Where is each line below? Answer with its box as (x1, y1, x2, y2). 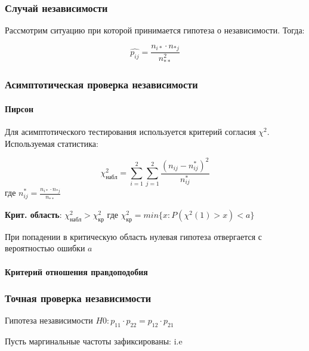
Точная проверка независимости (5, 291, 152, 306)
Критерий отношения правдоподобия (5, 265, 148, 278)
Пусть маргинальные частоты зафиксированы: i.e (5, 335, 183, 347)
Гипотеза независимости (5, 314, 93, 327)
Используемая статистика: (5, 137, 98, 149)
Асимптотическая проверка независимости (5, 77, 198, 92)
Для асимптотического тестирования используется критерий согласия (5, 125, 256, 138)
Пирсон (5, 102, 34, 115)
